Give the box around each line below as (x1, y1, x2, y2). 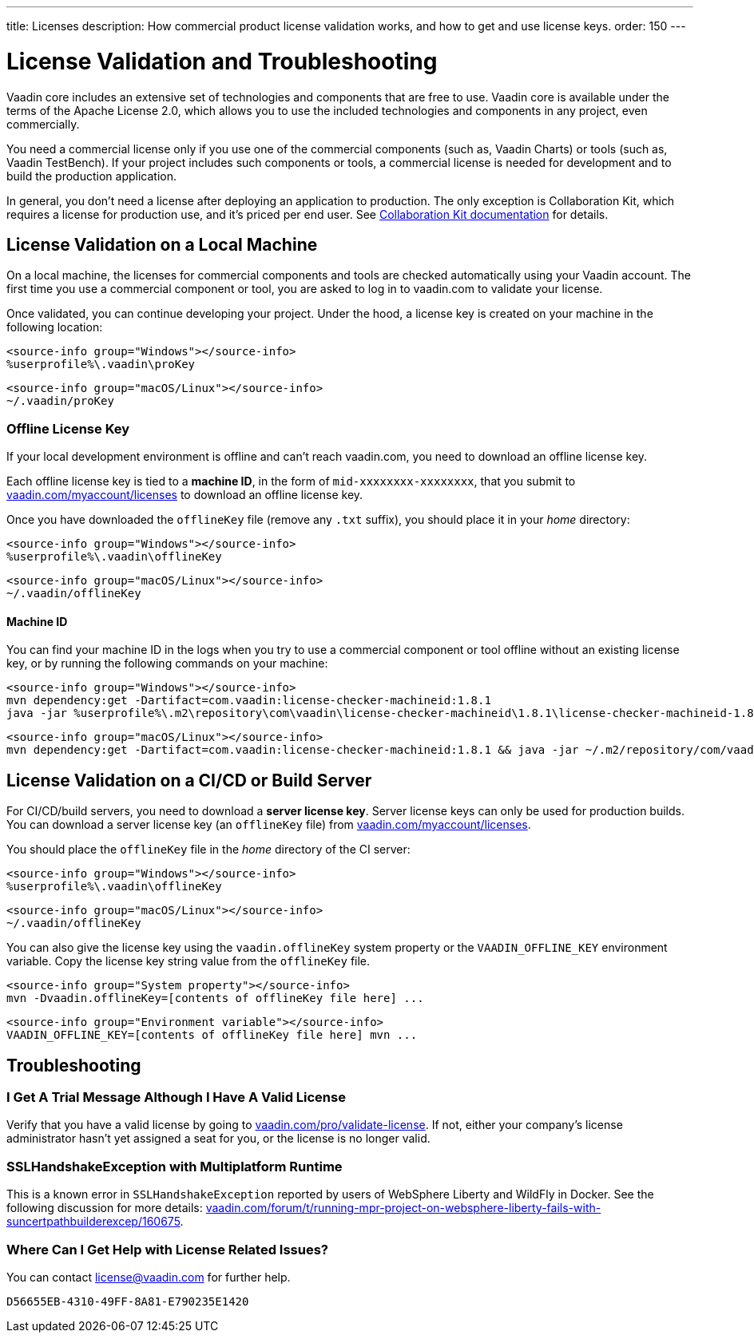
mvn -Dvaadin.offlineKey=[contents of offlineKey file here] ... (6, 992, 424, 1005)
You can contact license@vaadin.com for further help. (6, 1270, 291, 1284)
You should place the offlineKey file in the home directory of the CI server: (6, 842, 411, 857)
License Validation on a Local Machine (6, 234, 318, 255)
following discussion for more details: (6, 1201, 203, 1215)
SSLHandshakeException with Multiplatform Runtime (6, 1158, 343, 1175)
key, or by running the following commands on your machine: (6, 656, 328, 671)
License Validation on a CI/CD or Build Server (6, 770, 372, 790)
